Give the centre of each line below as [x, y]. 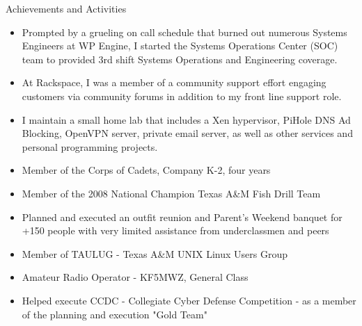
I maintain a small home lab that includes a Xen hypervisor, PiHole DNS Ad [186, 119]
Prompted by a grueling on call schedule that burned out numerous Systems [184, 32]
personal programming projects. [90, 146]
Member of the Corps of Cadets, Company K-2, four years [146, 170]
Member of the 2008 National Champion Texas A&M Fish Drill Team [171, 193]
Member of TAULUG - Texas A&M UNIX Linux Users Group [155, 253]
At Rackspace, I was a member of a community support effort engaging [174, 82]
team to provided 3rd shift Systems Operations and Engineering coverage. [180, 59]
